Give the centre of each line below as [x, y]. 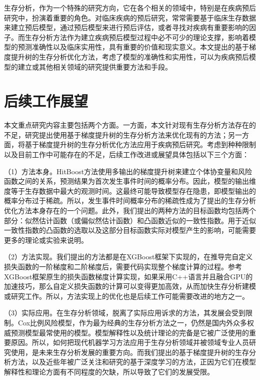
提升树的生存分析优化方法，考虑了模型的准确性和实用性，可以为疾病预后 [130, 56]
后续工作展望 [46, 101]
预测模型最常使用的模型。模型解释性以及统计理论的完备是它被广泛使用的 [130, 332]
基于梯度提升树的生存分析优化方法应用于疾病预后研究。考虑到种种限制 [140, 144]
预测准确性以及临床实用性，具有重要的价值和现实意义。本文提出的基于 [133, 47]
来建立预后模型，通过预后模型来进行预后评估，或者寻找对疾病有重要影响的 [126, 27]
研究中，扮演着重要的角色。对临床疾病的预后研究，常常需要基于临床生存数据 [130, 17]
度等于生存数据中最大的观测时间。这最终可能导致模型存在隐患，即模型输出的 [130, 191]
